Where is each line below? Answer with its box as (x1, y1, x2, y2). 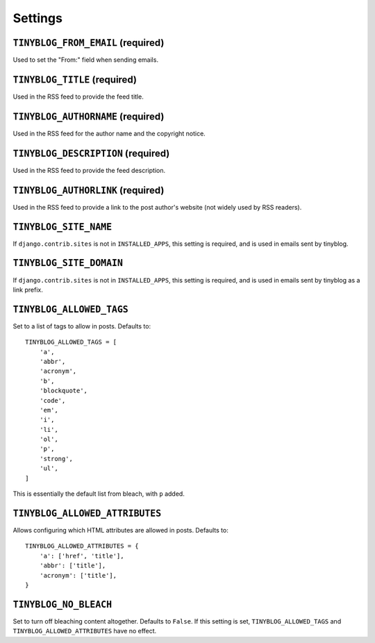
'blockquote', (39, 387, 88, 395)
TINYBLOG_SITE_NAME (12, 221, 112, 233)
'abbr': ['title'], (39, 562, 106, 569)
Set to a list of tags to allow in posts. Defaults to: (12, 321, 151, 330)
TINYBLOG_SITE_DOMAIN (12, 258, 123, 269)
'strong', (39, 455, 73, 462)
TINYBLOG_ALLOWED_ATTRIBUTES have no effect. (12, 627, 157, 635)
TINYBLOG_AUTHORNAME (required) (12, 110, 165, 122)
